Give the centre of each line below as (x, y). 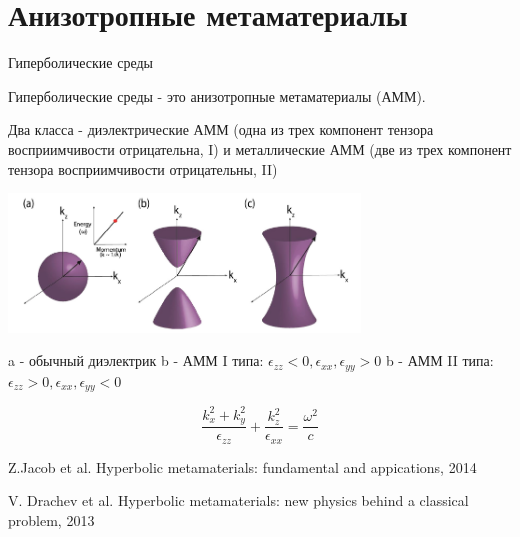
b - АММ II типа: (439, 360)
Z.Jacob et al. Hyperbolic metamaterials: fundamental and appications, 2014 (242, 466)
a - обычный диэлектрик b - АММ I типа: (136, 360)
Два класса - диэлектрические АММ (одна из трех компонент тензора (221, 129)
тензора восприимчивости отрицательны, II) (143, 168)
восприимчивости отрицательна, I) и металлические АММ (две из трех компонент (260, 148)
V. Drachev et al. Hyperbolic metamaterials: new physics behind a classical (238, 500)
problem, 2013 (51, 519)
